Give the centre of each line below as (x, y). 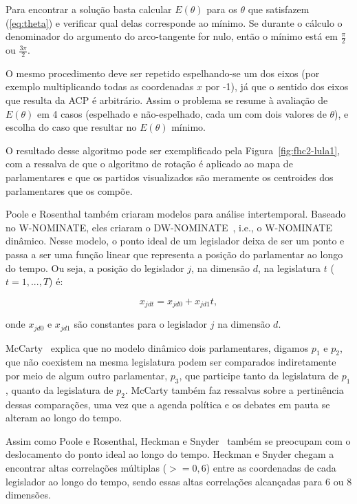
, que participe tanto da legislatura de (259, 376)
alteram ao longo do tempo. (64, 418)
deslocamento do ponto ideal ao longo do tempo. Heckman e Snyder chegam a (170, 454)
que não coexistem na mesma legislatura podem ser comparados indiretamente (171, 362)
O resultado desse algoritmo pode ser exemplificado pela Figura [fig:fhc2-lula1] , (173, 150)
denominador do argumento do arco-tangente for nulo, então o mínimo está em (172, 36)
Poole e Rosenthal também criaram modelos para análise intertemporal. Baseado (176, 214)
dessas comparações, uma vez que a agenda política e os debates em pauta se (168, 404)
